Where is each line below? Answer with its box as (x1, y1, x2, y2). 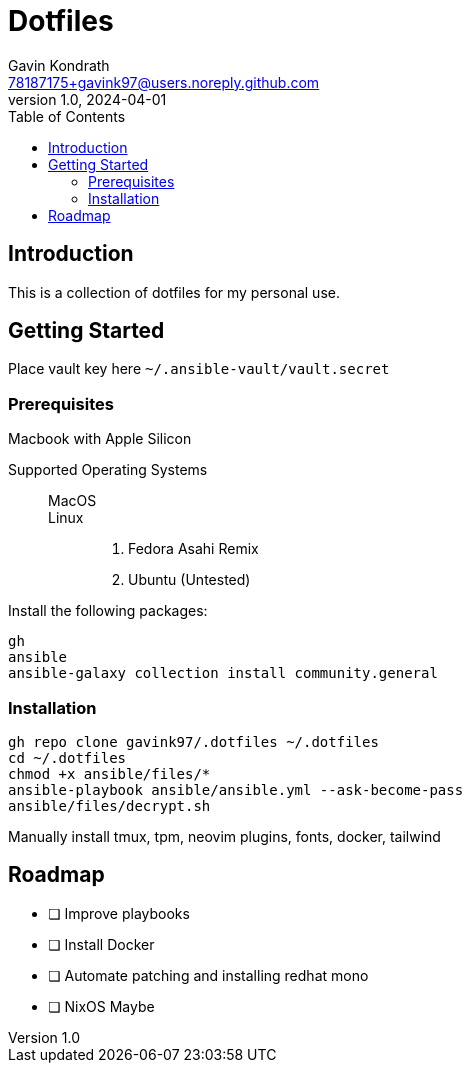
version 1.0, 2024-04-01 (8, 90, 167, 108)
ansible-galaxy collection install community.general (8, 665, 438, 682)
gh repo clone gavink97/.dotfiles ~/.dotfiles (8, 733, 379, 750)
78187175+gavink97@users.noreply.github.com (8, 73, 320, 91)
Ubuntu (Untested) (128, 571, 251, 589)
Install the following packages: (8, 602, 208, 620)
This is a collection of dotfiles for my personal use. (8, 283, 340, 301)
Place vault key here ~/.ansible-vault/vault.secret (8, 360, 390, 378)
